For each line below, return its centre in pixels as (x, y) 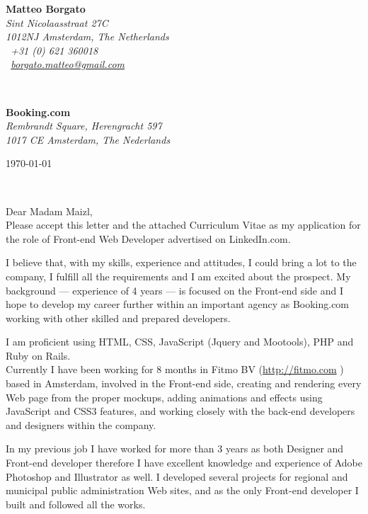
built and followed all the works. (76, 504)
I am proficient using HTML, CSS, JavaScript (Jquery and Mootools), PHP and (180, 342)
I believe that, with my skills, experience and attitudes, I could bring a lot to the (181, 262)
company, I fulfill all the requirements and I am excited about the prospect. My (178, 276)
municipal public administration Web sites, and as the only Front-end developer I (182, 490)
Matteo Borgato (46, 8)
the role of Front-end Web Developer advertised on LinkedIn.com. (148, 238)
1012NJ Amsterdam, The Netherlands (87, 36)
